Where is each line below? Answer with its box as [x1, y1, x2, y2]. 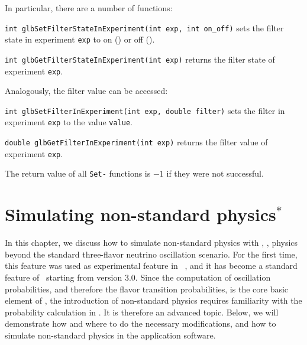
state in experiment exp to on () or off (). [5, 33, 155, 45]
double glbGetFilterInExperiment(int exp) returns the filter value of [5, 136, 268, 148]
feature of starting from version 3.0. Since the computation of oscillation [5, 271, 271, 283]
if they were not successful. [166, 167, 264, 180]
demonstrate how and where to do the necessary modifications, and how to [5, 317, 276, 330]
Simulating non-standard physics [5, 202, 276, 226]
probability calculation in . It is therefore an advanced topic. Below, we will [5, 305, 279, 318]
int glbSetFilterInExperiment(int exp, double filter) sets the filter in [5, 104, 285, 116]
